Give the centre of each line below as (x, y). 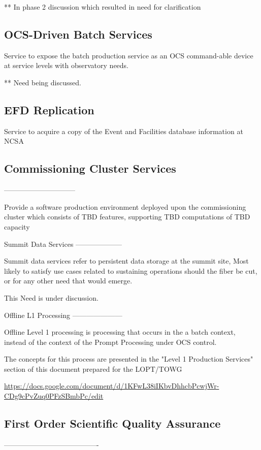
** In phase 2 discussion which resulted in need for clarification (103, 7)
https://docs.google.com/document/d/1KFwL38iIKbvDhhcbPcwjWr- (112, 386)
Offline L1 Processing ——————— (63, 315)
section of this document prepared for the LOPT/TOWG (93, 368)
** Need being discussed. (43, 82)
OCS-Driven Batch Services (78, 34)
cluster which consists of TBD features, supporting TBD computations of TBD (127, 217)
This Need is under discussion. (51, 297)
